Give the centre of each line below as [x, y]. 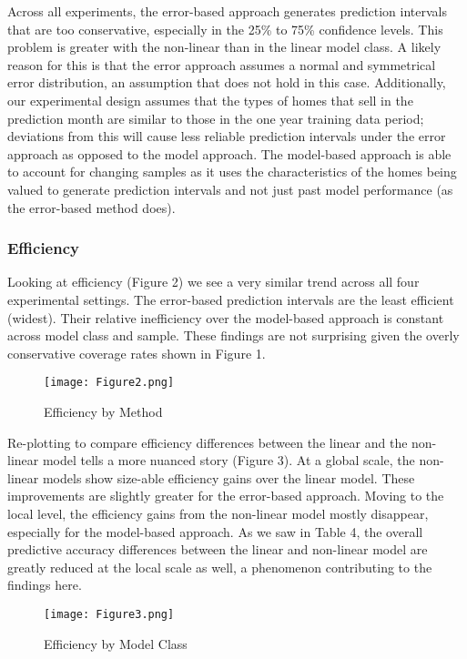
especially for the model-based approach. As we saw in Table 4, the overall [215, 531]
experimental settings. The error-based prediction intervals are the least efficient [231, 299]
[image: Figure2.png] [109, 383]
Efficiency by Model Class [116, 643]
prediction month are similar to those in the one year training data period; [216, 118]
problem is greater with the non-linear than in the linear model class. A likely [224, 47]
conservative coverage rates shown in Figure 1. [137, 353]
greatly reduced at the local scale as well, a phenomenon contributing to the [220, 567]
